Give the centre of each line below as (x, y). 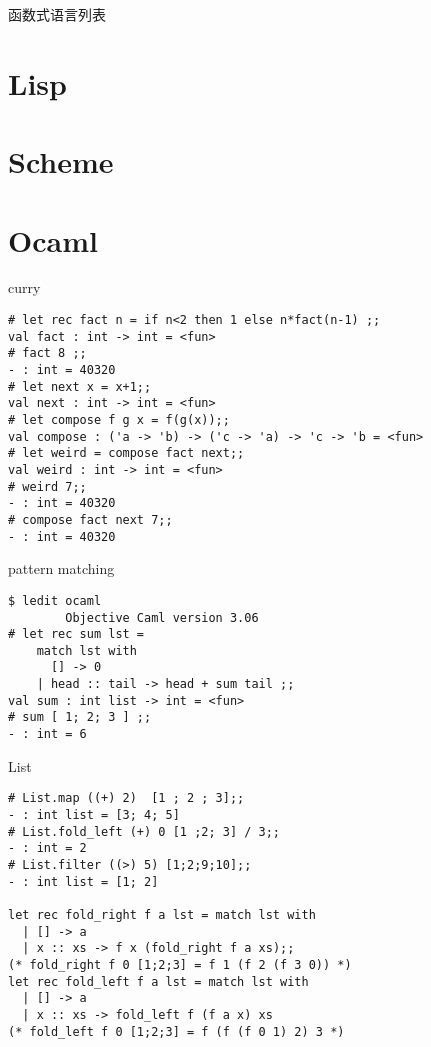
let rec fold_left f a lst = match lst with (158, 981)
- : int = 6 (47, 734)
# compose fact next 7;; (90, 519)
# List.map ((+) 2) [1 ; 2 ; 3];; (126, 798)
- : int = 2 (47, 848)
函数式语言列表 (57, 14)
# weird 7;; (47, 486)
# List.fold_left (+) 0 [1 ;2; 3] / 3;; (144, 831)
